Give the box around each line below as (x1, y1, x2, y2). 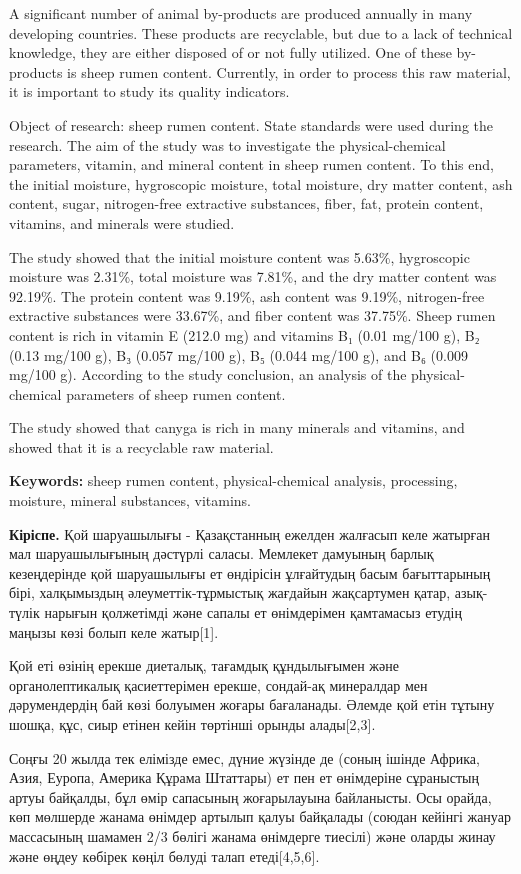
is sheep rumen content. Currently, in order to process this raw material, (67, 61, 511, 82)
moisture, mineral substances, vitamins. (9, 490, 251, 511)
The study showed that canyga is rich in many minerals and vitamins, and (9, 417, 465, 438)
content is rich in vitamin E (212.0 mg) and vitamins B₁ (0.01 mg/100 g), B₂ (9, 324, 480, 345)
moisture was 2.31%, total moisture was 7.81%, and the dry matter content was (9, 266, 497, 287)
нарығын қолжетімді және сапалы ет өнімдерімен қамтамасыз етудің (44, 602, 462, 623)
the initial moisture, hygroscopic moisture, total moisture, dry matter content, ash (9, 173, 513, 194)
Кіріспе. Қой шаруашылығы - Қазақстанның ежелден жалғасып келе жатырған (9, 523, 490, 544)
